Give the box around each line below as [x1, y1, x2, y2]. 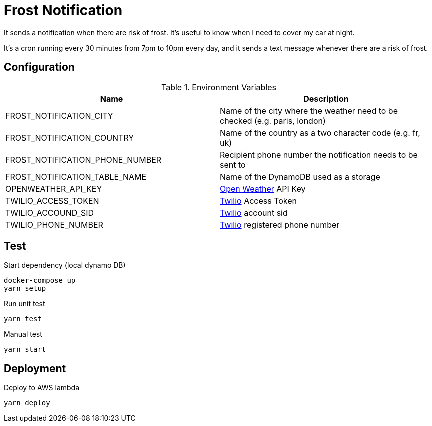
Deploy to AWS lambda [4, 383, 80, 392]
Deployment [4, 362, 66, 375]
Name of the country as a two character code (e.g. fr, [220, 127, 420, 138]
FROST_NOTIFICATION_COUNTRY [5, 132, 134, 143]
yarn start [4, 345, 46, 354]
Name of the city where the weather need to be [220, 105, 398, 116]
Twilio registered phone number [220, 219, 340, 230]
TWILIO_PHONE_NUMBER [5, 219, 103, 230]
